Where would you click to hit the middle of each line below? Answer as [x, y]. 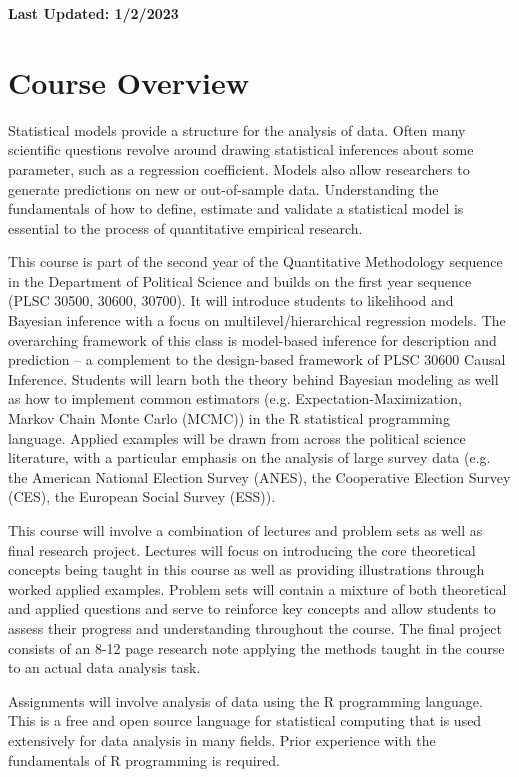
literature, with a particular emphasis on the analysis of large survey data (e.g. [249, 457]
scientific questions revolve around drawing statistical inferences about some [241, 149]
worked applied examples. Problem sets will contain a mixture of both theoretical [257, 588]
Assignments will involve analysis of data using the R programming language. [245, 700]
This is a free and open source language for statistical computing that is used [245, 720]
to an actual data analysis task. [104, 667]
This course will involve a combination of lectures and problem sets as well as [245, 530]
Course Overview [128, 81]
